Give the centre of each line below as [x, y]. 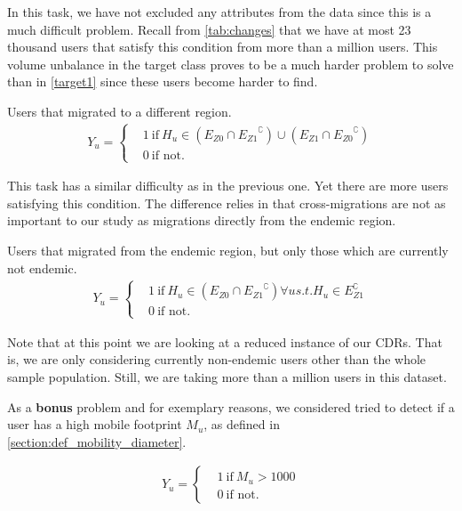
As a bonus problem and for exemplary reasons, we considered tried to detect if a [231, 406]
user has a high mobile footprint [95, 424]
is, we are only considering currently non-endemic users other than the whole [217, 359]
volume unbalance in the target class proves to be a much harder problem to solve [231, 64]
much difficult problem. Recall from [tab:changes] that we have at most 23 [209, 29]
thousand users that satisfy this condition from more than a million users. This [223, 47]
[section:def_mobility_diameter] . [97, 441]
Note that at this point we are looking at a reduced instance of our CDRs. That [225, 341]
